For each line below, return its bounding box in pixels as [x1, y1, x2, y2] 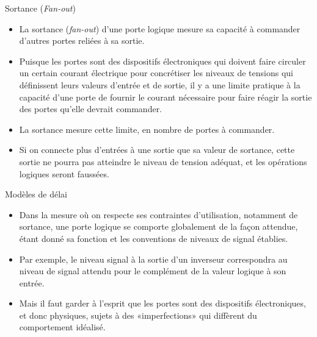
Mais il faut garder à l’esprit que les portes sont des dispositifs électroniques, [19, 297, 306, 310]
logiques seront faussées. [19, 167, 109, 180]
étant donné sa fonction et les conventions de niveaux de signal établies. [19, 232, 288, 244]
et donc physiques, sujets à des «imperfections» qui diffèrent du [19, 308, 257, 321]
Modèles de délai [5, 188, 67, 200]
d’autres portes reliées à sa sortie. [19, 34, 145, 47]
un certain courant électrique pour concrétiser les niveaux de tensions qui [19, 66, 293, 79]
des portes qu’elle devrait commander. [19, 102, 162, 115]
